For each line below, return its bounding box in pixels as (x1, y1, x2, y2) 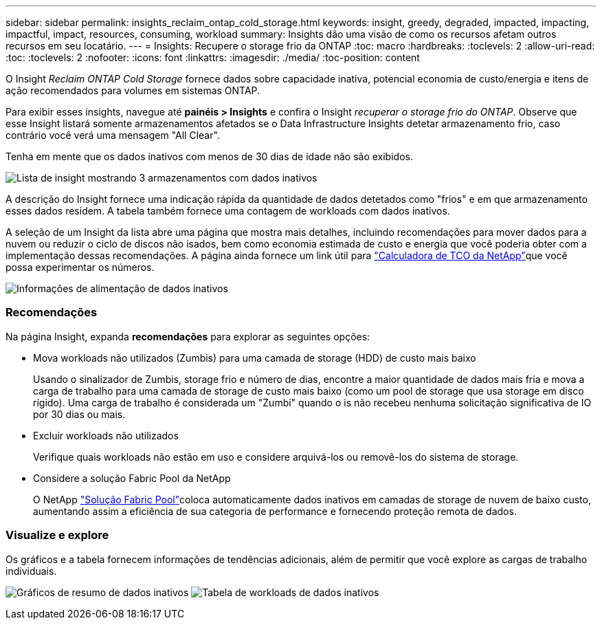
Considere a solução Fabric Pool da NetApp (33, 472, 231, 484)
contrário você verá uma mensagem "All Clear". (5, 129, 220, 141)
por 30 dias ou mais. (33, 408, 126, 420)
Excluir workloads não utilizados (33, 429, 179, 441)
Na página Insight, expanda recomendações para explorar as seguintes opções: (5, 330, 370, 342)
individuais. (5, 564, 57, 577)
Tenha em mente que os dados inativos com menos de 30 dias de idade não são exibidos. (5, 151, 413, 162)
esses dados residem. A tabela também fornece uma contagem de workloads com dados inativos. (5, 205, 450, 217)
